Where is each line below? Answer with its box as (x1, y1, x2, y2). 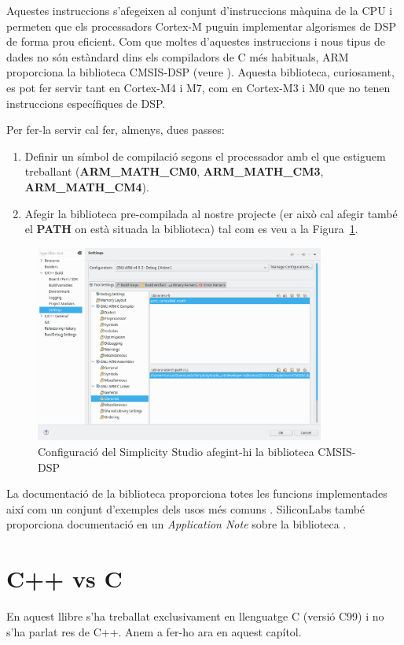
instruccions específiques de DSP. (6, 95, 166, 111)
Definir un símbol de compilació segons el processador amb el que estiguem (24, 147, 386, 164)
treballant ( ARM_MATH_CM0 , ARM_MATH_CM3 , (24, 163, 324, 180)
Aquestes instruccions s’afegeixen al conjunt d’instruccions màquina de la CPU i (6, 2, 393, 18)
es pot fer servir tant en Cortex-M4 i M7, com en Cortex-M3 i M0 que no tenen (6, 79, 391, 95)
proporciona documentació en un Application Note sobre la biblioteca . (6, 516, 347, 532)
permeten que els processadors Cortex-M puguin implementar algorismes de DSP (6, 17, 397, 34)
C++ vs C (6, 562, 123, 595)
